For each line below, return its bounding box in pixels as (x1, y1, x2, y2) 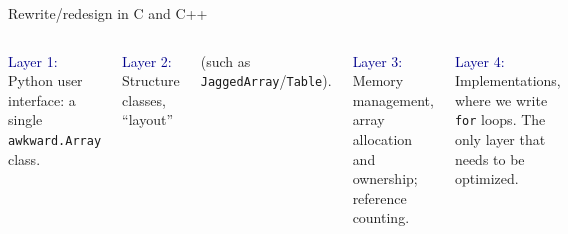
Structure (122, 70, 180, 91)
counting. (352, 207, 410, 228)
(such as (200, 50, 251, 71)
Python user (8, 70, 83, 91)
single (8, 109, 43, 130)
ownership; (352, 168, 418, 189)
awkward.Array (8, 133, 102, 148)
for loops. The (454, 109, 546, 130)
